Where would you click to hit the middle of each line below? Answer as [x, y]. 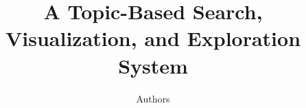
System [153, 65]
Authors [153, 98]
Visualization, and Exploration [153, 38]
